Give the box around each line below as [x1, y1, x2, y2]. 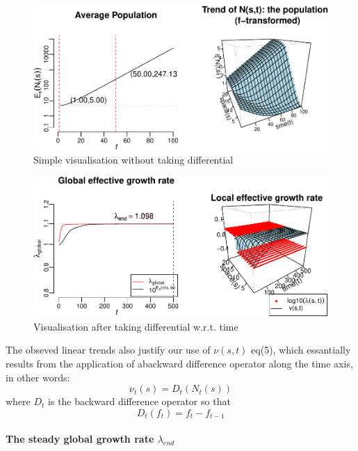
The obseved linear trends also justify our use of [6, 342, 211, 357]
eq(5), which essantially [251, 342, 351, 357]
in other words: [6, 370, 70, 384]
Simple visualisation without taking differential [33, 152, 234, 166]
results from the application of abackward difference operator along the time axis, [6, 356, 353, 371]
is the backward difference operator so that [48, 394, 231, 409]
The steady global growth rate [6, 432, 154, 446]
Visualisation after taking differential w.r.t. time [33, 319, 238, 333]
